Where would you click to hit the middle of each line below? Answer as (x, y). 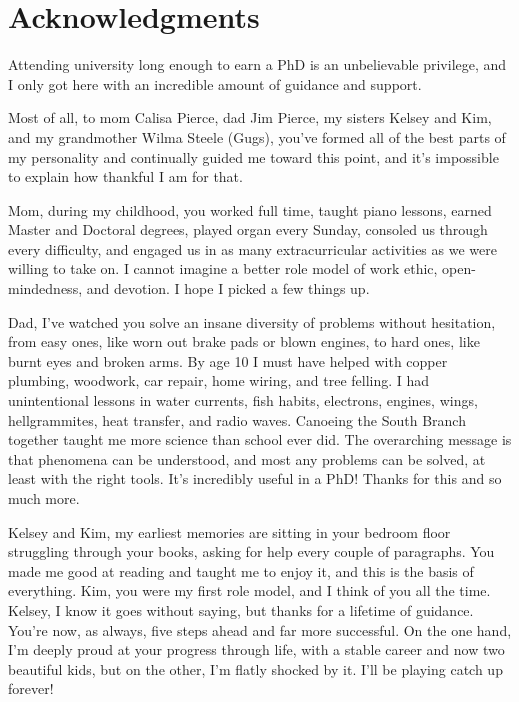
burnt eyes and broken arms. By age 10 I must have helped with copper (228, 360)
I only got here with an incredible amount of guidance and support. (215, 83)
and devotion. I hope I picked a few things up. (228, 288)
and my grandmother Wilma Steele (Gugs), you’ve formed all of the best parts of (257, 136)
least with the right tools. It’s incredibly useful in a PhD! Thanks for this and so (255, 478)
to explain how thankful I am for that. (125, 176)
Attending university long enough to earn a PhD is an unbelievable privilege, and (257, 64)
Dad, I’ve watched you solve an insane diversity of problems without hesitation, (252, 321)
